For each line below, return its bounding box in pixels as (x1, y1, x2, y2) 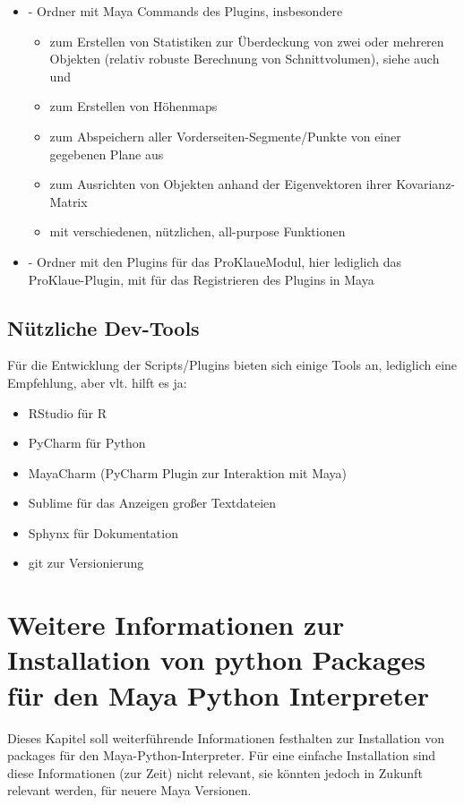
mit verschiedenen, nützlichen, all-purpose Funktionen (49, 222, 346, 241)
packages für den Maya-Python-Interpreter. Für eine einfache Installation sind (7, 746, 436, 765)
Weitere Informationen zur (7, 606, 345, 643)
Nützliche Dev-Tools (7, 313, 200, 341)
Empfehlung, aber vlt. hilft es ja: (7, 373, 187, 391)
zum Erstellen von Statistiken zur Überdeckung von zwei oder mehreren (49, 31, 444, 50)
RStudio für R (28, 403, 107, 422)
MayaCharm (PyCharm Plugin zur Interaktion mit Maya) (28, 463, 348, 482)
